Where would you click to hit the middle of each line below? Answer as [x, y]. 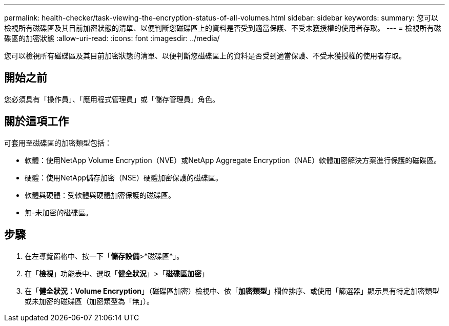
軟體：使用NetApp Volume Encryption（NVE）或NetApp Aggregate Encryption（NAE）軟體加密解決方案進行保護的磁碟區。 [233, 160]
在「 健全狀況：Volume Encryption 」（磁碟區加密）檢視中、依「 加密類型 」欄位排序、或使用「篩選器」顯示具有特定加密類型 [232, 291]
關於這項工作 [36, 121]
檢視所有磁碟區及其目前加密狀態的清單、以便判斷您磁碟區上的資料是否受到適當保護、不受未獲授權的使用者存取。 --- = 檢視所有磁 [223, 28]
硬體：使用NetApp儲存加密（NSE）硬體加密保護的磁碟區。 [124, 177]
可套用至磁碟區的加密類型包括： [58, 142]
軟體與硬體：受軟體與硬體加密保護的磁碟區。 [100, 195]
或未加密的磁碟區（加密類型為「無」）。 [89, 301]
